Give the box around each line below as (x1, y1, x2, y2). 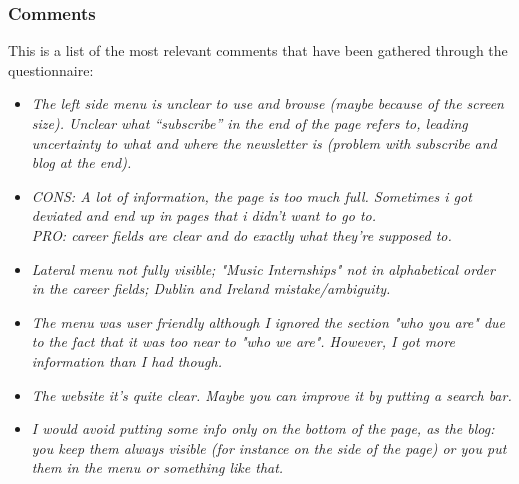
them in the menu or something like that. (31, 457, 284, 478)
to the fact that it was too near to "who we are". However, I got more (31, 331, 455, 352)
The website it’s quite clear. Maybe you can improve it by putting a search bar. (31, 384, 512, 405)
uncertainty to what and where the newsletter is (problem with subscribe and (31, 132, 497, 153)
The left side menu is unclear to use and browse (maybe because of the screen (31, 93, 504, 114)
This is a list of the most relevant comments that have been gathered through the (8, 40, 508, 61)
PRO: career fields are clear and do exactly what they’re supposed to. (31, 224, 452, 245)
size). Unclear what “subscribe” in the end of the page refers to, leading (31, 113, 468, 133)
